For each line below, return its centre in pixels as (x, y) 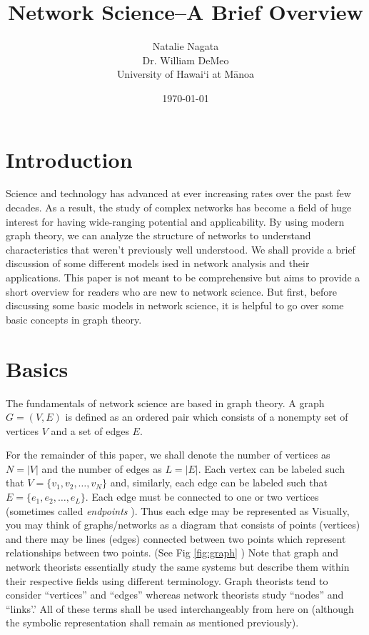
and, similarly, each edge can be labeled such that (219, 482)
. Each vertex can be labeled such (271, 468)
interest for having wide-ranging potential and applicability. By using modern (175, 221)
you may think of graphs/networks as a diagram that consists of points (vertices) (183, 525)
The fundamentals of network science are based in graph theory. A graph (165, 402)
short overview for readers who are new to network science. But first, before (171, 291)
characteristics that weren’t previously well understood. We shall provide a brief (181, 249)
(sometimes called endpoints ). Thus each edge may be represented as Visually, (178, 510)
